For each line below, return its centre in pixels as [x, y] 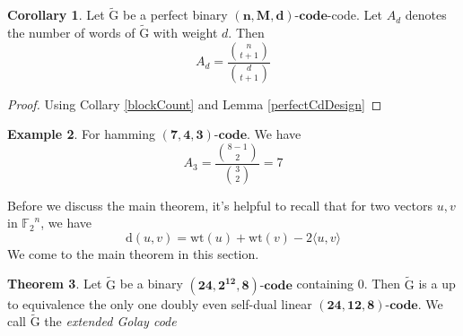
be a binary [151, 284]
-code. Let [355, 15]
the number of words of [71, 33]
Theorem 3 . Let [55, 284]
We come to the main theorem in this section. [133, 253]
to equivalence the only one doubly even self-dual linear [160, 303]
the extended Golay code [110, 321]
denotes [426, 15]
